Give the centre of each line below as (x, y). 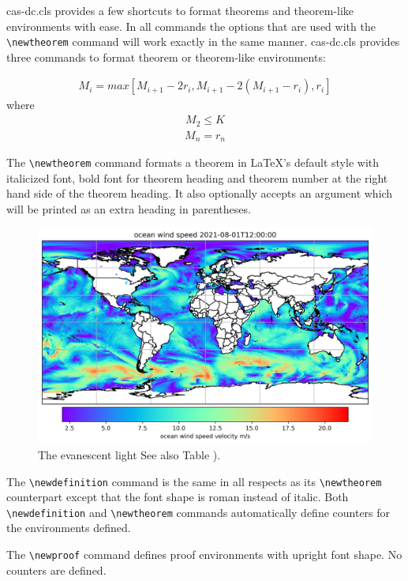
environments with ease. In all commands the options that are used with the (191, 26)
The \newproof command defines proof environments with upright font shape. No (204, 555)
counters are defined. (56, 570)
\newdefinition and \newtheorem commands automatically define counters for (198, 512)
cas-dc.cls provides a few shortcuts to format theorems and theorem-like (180, 10)
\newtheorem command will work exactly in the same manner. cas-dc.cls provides (203, 41)
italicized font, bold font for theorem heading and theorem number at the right (197, 177)
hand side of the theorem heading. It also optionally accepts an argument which (200, 193)
